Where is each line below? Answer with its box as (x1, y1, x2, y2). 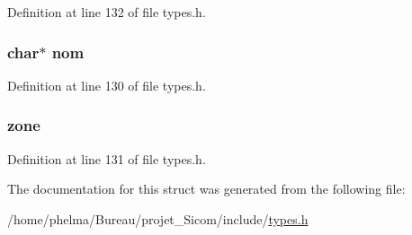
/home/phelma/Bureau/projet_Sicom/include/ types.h (7, 209, 309, 228)
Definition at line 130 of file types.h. (7, 75, 206, 94)
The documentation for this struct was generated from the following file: (7, 179, 406, 198)
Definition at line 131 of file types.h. (7, 149, 206, 168)
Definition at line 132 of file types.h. (7, 3, 206, 21)
